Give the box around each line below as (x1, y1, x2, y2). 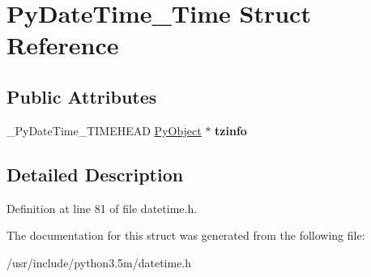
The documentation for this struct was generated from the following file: (6, 227, 365, 244)
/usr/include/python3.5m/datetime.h (6, 254, 192, 271)
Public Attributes (6, 83, 157, 109)
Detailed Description (6, 161, 184, 186)
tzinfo (215, 121, 247, 138)
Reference (6, 28, 119, 62)
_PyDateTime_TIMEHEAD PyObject (6, 121, 202, 138)
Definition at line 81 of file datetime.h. (6, 199, 198, 216)
